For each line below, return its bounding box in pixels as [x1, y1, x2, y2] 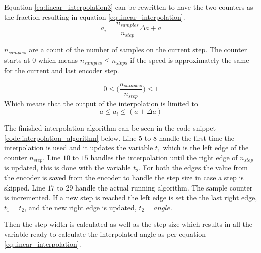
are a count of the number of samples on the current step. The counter [29, 44, 247, 55]
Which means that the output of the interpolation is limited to [4, 98, 198, 108]
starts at [4, 54, 30, 65]
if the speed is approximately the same [130, 54, 249, 65]
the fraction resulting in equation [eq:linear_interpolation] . [4, 11, 185, 22]
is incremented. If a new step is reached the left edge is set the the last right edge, [4, 192, 257, 203]
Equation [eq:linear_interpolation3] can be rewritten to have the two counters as [4, 2, 253, 12]
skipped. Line [4, 182, 45, 193]
